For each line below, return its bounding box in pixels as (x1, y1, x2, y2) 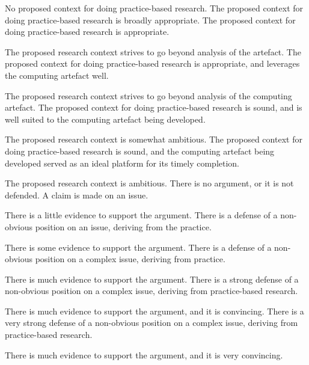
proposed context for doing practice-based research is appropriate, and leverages (5, 57, 300, 70)
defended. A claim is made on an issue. (5, 188, 148, 201)
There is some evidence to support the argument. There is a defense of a (5, 241, 272, 253)
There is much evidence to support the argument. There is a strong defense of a (5, 272, 299, 285)
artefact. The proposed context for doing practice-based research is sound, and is (5, 101, 302, 114)
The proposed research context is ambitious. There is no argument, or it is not (5, 177, 294, 189)
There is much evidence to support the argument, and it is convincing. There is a (5, 304, 304, 317)
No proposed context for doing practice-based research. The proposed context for (5, 2, 304, 14)
